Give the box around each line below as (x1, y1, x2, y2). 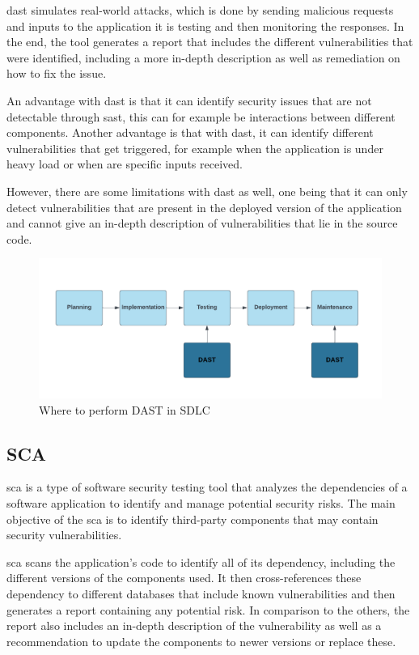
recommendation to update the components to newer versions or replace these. (6, 632, 396, 649)
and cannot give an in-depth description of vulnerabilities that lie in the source (6, 215, 398, 232)
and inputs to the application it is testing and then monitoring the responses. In (6, 17, 404, 34)
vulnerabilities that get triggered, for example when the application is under (6, 139, 383, 156)
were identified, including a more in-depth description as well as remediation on (6, 49, 400, 66)
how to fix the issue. (6, 65, 107, 82)
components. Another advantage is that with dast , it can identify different (6, 124, 374, 141)
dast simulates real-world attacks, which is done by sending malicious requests (6, 2, 394, 18)
